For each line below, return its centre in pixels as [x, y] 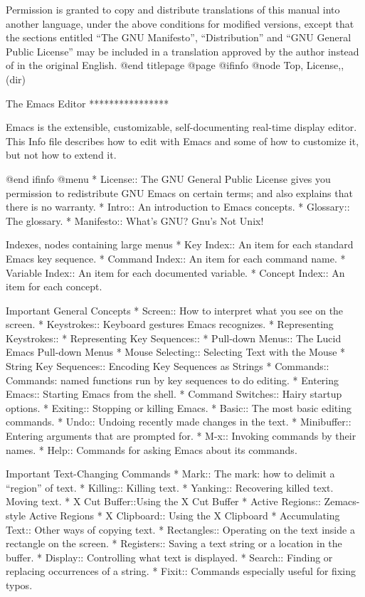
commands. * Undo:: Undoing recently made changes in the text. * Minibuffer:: [179, 422]
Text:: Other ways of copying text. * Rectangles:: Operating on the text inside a [180, 529]
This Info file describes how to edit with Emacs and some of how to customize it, [182, 141]
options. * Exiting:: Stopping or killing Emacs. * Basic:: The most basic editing [179, 407]
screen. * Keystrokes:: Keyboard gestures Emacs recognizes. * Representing [170, 324]
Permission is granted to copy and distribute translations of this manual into [173, 9]
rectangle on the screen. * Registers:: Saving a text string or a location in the [174, 543]
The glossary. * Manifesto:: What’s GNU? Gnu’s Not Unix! [135, 220]
